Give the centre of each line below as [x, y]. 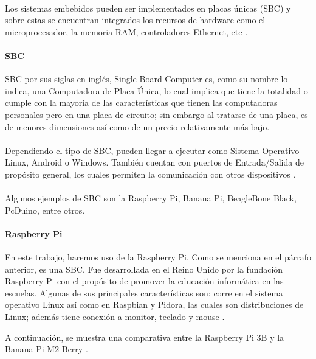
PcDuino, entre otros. [45, 210]
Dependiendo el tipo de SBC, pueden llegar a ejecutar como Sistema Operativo [152, 150]
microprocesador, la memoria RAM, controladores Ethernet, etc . [126, 31]
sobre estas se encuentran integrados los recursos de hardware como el [135, 20]
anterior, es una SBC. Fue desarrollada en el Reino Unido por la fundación [144, 269]
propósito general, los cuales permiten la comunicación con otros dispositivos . [150, 174]
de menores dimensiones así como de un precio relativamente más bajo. [137, 126]
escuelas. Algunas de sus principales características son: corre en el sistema [144, 292]
